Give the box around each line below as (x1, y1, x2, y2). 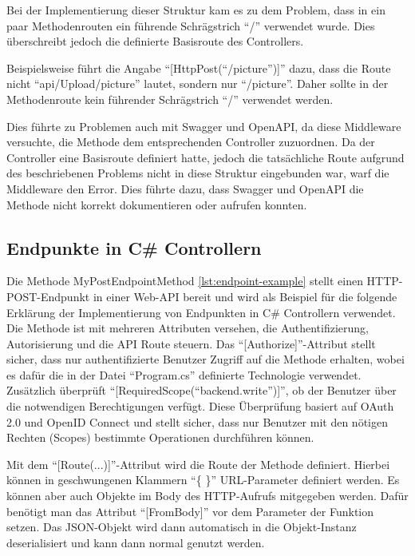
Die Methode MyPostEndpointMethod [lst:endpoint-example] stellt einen (6, 272, 363, 289)
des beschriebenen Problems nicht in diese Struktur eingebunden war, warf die (6, 165, 389, 181)
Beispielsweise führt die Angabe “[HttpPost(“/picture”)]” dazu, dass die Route (6, 59, 391, 76)
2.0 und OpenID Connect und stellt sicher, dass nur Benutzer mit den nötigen (6, 413, 388, 430)
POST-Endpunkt (6, 288, 90, 304)
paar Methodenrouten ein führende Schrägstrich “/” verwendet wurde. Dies (6, 17, 375, 34)
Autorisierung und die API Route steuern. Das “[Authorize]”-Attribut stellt (6, 335, 376, 351)
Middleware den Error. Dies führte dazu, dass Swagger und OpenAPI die (6, 180, 364, 197)
